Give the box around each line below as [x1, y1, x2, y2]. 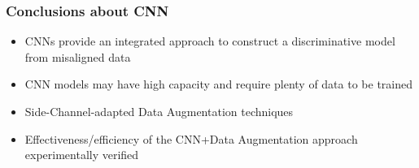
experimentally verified [24, 146, 139, 163]
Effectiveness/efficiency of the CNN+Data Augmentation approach [24, 130, 358, 147]
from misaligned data [24, 48, 131, 65]
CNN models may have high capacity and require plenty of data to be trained [24, 75, 412, 93]
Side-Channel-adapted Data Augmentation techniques [24, 103, 294, 119]
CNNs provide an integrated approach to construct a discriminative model [24, 32, 395, 50]
